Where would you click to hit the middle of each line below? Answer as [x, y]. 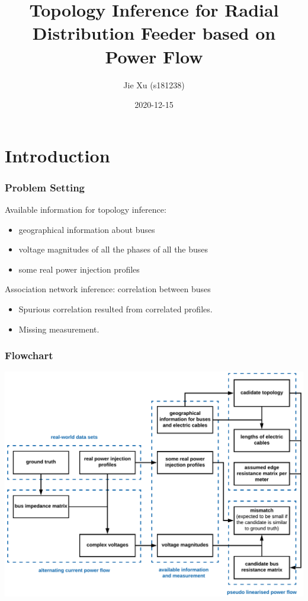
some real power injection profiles [79, 269]
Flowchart [29, 355]
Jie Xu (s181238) [154, 84]
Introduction [57, 155]
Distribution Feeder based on [154, 33]
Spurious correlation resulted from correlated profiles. [115, 309]
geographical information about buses [87, 229]
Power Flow [154, 56]
